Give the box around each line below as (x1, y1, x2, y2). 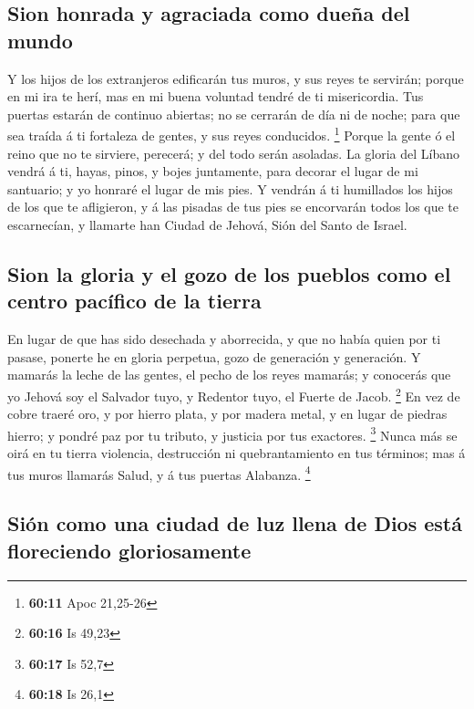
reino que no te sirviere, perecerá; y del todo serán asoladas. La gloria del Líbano (7, 143, 460, 162)
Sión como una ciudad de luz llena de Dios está (7, 509, 462, 537)
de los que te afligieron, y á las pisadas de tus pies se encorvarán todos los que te (7, 197, 459, 216)
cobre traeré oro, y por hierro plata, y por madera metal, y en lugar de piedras (7, 404, 448, 423)
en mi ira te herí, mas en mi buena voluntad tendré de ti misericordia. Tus (7, 87, 424, 106)
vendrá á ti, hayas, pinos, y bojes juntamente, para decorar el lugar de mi (7, 162, 418, 181)
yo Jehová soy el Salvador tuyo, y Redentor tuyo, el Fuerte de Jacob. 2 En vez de (7, 383, 460, 405)
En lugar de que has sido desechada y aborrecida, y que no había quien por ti (7, 329, 441, 349)
